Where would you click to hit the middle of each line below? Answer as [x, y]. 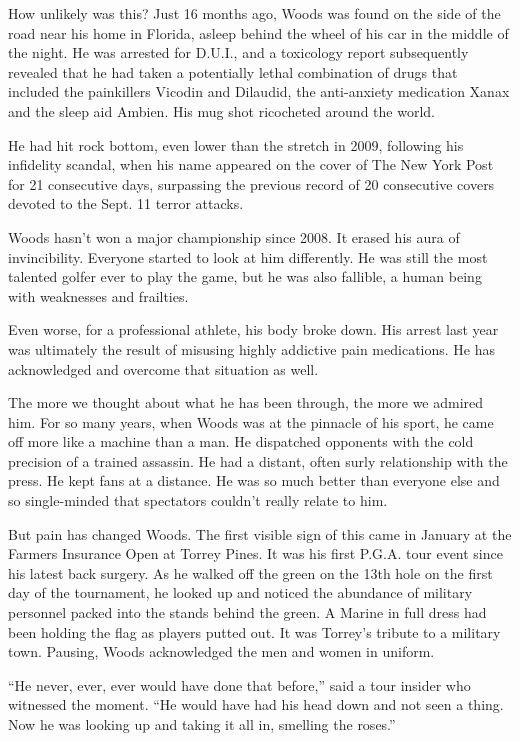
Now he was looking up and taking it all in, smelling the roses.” [202, 724]
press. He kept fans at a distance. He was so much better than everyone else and [254, 480]
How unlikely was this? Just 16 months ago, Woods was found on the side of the [254, 13]
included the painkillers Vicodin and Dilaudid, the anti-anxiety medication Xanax [259, 91]
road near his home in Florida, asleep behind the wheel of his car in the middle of [258, 32]
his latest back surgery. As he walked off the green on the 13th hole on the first [250, 572]
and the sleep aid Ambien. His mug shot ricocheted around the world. [221, 110]
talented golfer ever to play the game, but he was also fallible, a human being [245, 276]
